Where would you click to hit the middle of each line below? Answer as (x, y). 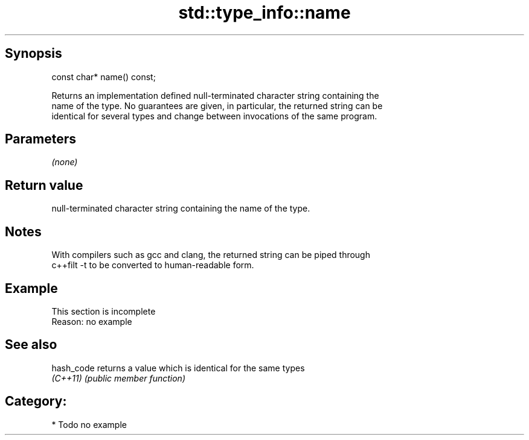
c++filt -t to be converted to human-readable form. (153, 265)
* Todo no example (89, 424)
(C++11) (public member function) (118, 378)
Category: (36, 401)
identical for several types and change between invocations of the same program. (214, 116)
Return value (44, 185)
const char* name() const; (104, 77)
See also (31, 345)
